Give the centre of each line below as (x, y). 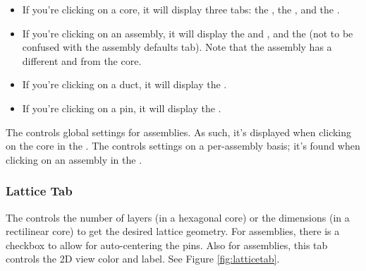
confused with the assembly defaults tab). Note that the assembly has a (177, 47)
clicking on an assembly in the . (74, 159)
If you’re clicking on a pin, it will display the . (122, 108)
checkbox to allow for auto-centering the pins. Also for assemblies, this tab (167, 245)
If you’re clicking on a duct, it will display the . (124, 84)
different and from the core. (82, 60)
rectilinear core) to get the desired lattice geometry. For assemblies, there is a (173, 231)
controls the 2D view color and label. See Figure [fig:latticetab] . (143, 259)
